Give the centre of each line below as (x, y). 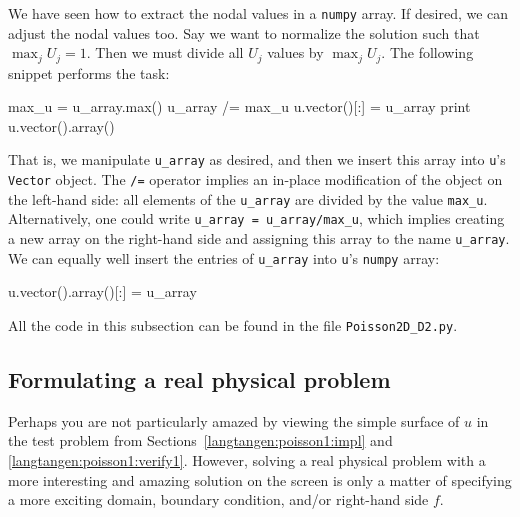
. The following (427, 52)
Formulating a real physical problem (199, 379)
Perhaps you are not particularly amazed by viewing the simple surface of (234, 420)
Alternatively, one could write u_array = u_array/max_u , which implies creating (256, 218)
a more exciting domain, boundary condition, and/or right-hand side (218, 499)
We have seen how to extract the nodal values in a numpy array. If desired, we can (258, 13)
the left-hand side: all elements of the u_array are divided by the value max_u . (248, 198)
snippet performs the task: (89, 72)
